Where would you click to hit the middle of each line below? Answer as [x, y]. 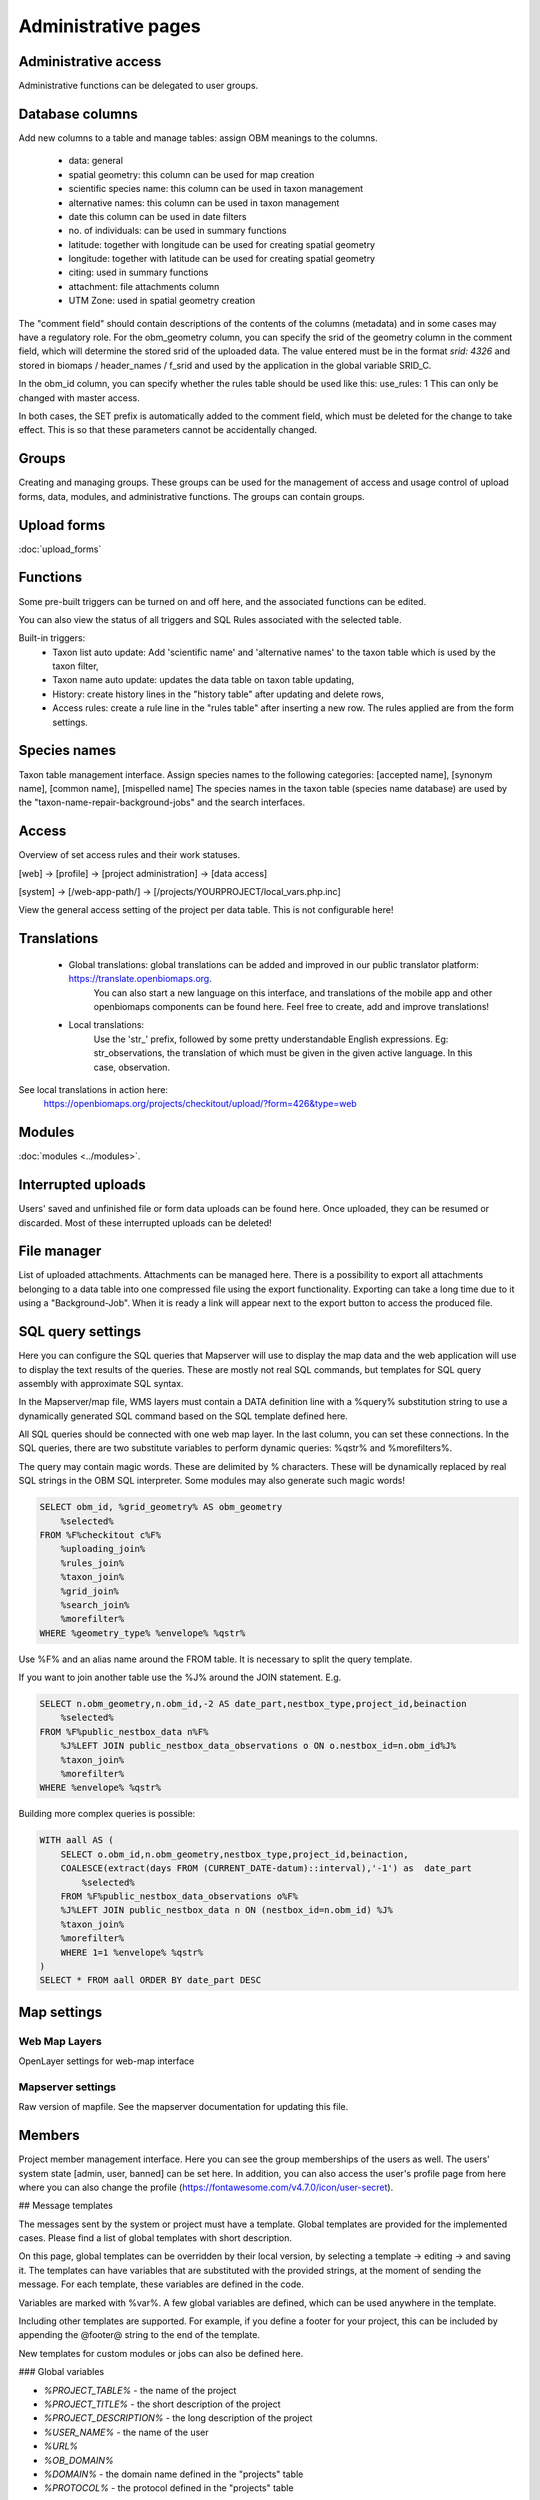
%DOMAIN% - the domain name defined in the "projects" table [173, 2474]
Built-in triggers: [52, 638]
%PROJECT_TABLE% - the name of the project [140, 2390]
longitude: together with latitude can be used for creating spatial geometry [221, 259]
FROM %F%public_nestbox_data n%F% [124, 1731]
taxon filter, [75, 666]
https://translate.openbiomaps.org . [140, 979]
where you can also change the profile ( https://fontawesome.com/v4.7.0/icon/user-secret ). [206, 2187]
